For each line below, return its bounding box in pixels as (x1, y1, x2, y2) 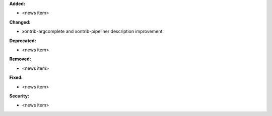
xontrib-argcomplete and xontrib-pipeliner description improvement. (22, 28, 164, 35)
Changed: (9, 19, 31, 25)
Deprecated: (9, 38, 36, 44)
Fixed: (9, 74, 23, 80)
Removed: (9, 56, 31, 62)
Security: (9, 93, 30, 99)
